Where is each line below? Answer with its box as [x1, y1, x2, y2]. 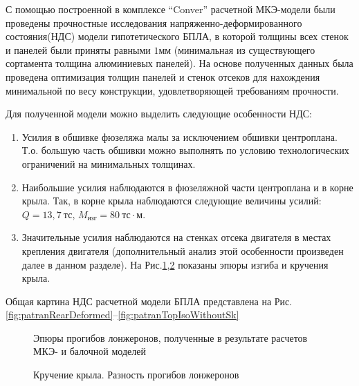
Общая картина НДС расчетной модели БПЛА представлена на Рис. [6, 293, 293, 308]
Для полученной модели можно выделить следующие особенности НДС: [6, 106, 312, 121]
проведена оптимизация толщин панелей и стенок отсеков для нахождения [6, 69, 320, 84]
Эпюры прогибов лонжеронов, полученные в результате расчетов [33, 330, 308, 345]
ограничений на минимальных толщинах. [21, 156, 196, 171]
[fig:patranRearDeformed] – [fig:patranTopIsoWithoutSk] [6, 307, 239, 322]
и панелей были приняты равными [6, 42, 151, 57]
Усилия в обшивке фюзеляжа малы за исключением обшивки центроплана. [21, 129, 338, 144]
